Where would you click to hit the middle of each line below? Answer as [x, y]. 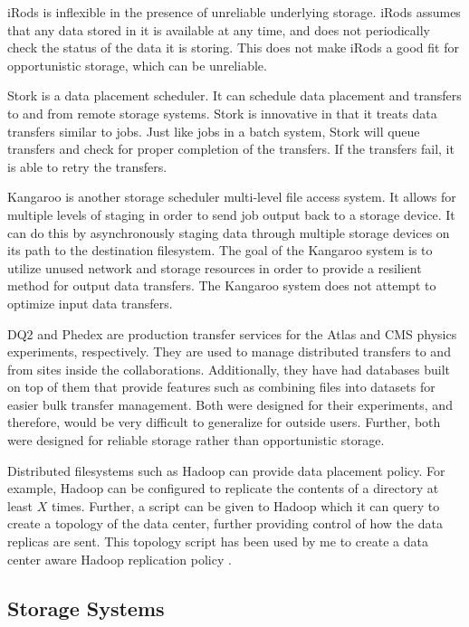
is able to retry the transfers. [87, 166]
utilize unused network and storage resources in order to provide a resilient [215, 267]
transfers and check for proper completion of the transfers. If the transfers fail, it [231, 149]
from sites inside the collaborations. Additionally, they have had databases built [229, 369]
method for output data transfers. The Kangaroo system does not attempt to [222, 285]
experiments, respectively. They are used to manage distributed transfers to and [229, 351]
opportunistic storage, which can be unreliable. [137, 65]
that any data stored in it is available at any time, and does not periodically [219, 29]
